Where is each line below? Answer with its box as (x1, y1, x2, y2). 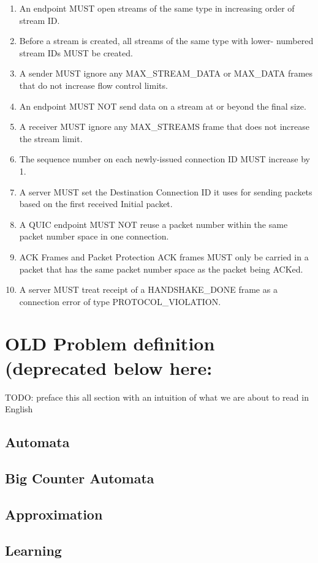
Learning (5, 540, 62, 559)
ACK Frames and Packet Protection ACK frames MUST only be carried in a (19, 250, 309, 263)
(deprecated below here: (5, 355, 213, 380)
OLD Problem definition (5, 331, 215, 356)
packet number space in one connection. (19, 230, 169, 243)
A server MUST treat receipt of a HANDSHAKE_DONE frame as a (19, 283, 278, 296)
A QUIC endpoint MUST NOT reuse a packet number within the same (19, 217, 288, 230)
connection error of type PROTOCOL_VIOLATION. (19, 295, 221, 308)
